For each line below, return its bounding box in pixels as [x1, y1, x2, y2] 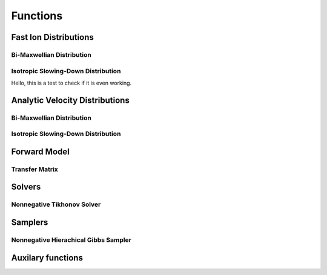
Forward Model [11, 146, 70, 157]
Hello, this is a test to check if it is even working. [11, 79, 132, 86]
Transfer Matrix [11, 165, 59, 173]
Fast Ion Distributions [11, 32, 94, 42]
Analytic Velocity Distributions [11, 95, 130, 105]
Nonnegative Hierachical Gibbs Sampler [11, 236, 131, 244]
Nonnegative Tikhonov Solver [11, 200, 101, 209]
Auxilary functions [11, 253, 83, 263]
